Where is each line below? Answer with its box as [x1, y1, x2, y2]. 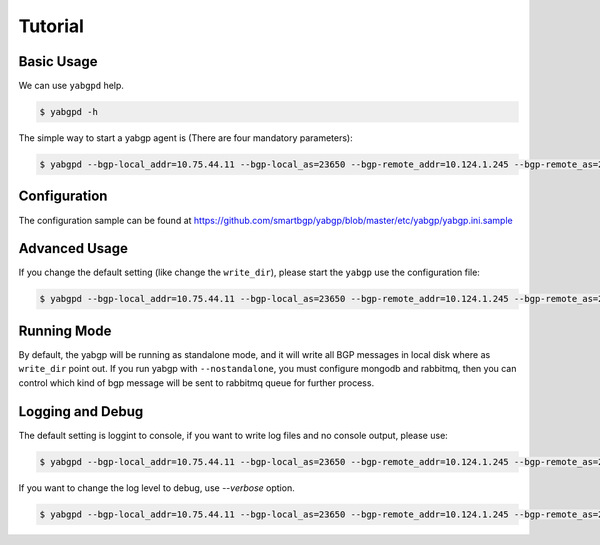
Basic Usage [18, 53, 98, 70]
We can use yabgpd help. [18, 80, 125, 92]
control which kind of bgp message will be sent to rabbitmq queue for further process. [18, 376, 375, 389]
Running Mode [18, 322, 112, 339]
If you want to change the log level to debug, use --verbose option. [18, 481, 295, 494]
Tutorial [18, 15, 85, 37]
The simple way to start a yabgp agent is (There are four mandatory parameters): [18, 132, 354, 144]
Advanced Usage [18, 240, 129, 257]
